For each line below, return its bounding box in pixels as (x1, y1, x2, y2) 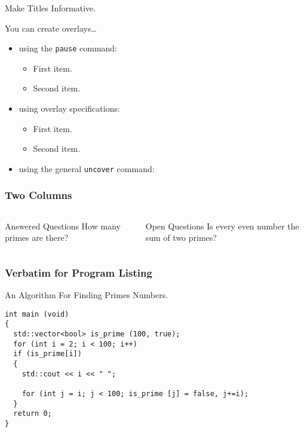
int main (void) (5, 310, 69, 318)
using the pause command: (19, 42, 118, 54)
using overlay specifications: (19, 102, 120, 115)
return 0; (13, 409, 52, 418)
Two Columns (5, 188, 72, 203)
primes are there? (5, 231, 69, 244)
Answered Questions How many (5, 219, 121, 232)
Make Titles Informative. (5, 2, 96, 14)
